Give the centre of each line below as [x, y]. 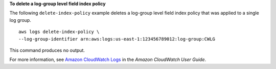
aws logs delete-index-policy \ [59, 32]
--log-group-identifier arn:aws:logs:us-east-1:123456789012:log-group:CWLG [117, 39]
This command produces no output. [47, 50]
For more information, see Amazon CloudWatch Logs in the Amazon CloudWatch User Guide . [108, 60]
